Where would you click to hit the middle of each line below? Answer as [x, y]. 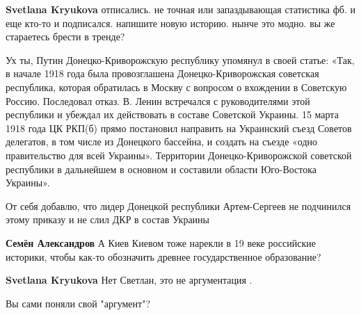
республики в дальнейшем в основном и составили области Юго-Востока [161, 169]
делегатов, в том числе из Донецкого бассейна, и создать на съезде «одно [162, 142]
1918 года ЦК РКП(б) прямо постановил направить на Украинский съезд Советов [179, 128]
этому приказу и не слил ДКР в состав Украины [107, 219]
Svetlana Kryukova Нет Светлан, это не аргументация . [129, 280]
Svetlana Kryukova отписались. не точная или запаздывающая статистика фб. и [180, 9]
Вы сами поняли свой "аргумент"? [78, 303]
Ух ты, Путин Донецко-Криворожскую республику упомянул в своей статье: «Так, [180, 59]
